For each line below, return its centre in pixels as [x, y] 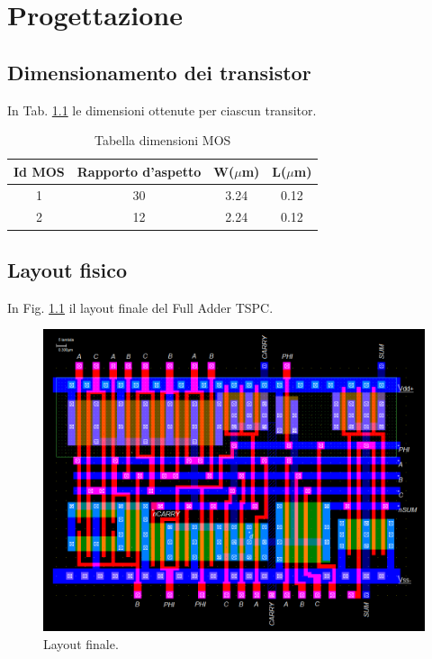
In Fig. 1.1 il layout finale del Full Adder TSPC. [140, 307]
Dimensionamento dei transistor [159, 72]
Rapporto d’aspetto [139, 171]
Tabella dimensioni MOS [163, 140]
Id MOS [39, 171]
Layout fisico [67, 269]
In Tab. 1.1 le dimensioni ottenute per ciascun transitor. [162, 110]
